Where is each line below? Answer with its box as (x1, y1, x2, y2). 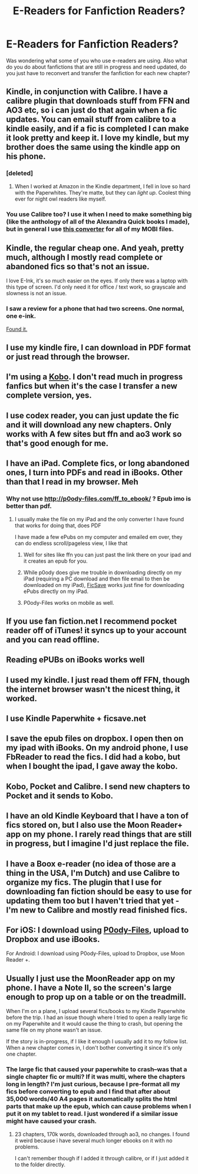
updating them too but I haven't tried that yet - (6, 895, 180, 906)
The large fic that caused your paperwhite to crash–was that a (6, 1065, 187, 1073)
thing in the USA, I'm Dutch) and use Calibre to (6, 868, 180, 878)
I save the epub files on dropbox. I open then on (6, 734, 184, 744)
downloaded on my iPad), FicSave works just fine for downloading (23, 581, 184, 588)
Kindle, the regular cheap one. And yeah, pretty (6, 243, 184, 253)
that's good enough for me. (6, 438, 109, 448)
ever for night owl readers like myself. (14, 195, 107, 202)
